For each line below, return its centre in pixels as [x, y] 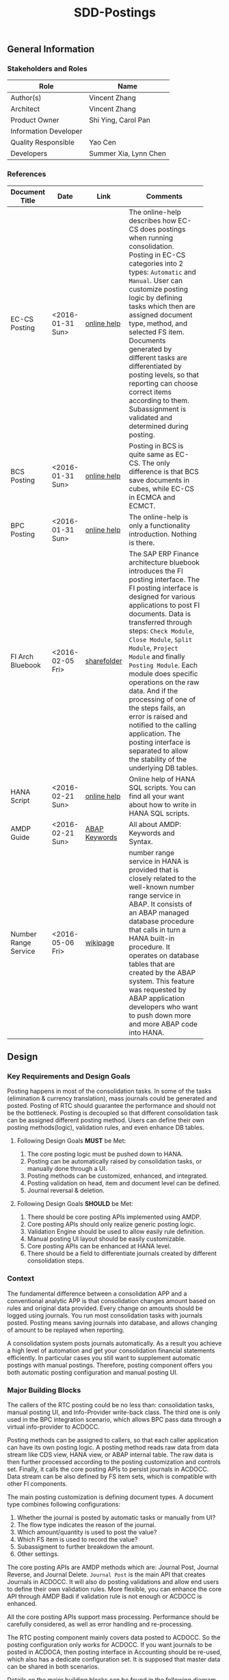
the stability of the [158, 759]
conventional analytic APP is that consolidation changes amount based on [111, 1300]
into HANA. [147, 1033]
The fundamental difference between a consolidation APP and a [97, 1294]
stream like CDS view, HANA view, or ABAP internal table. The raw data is [110, 1455]
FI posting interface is [164, 588]
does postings [163, 229]
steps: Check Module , [162, 630]
